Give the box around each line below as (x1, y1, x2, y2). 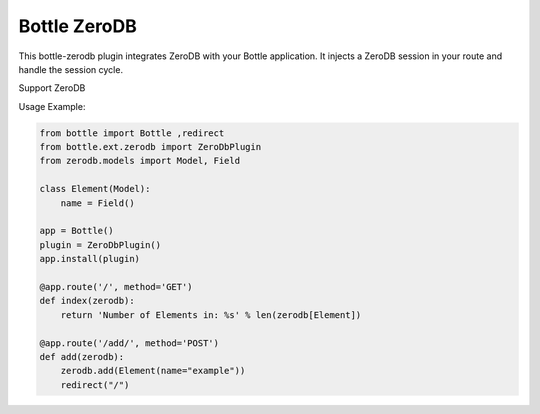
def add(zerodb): (39, 351, 125, 362)
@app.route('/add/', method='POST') (39, 337, 220, 349)
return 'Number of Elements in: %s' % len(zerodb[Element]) (60, 309, 362, 320)
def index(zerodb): (39, 295, 135, 307)
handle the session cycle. (18, 63, 124, 75)
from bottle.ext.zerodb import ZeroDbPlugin (39, 141, 262, 153)
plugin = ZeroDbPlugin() (39, 239, 162, 250)
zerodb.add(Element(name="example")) (60, 365, 246, 377)
